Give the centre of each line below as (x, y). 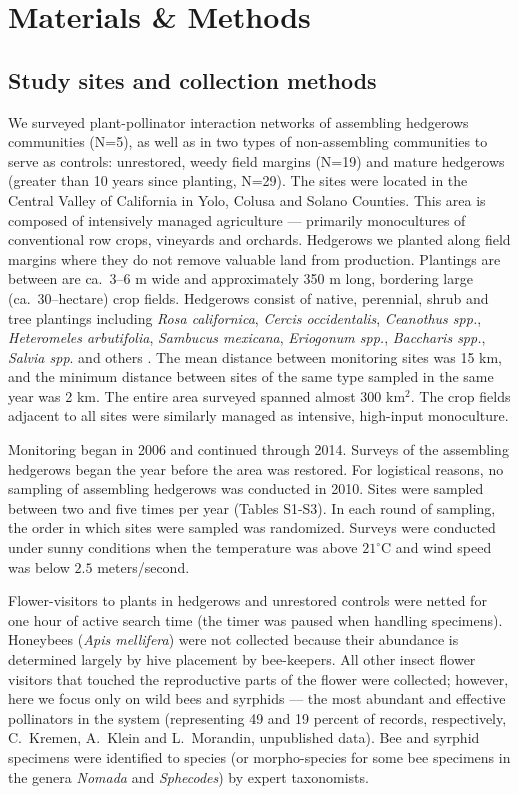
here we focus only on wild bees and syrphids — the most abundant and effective (257, 698)
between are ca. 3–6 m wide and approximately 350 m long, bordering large (240, 278)
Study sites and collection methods (192, 79)
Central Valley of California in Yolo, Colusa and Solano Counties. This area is (247, 199)
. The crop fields (460, 395)
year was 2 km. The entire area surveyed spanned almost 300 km (207, 395)
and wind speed (443, 547)
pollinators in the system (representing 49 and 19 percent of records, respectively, (257, 717)
